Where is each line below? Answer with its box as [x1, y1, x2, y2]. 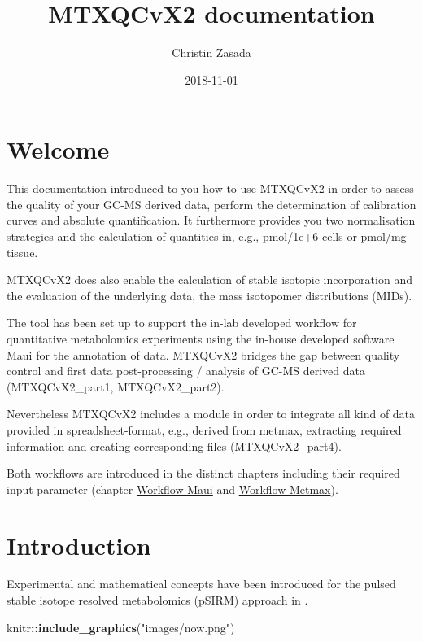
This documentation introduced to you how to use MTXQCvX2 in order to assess [7, 180, 414, 197]
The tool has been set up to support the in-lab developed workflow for [7, 314, 357, 331]
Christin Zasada [172, 44, 251, 61]
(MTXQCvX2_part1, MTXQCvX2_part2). [7, 378, 225, 395]
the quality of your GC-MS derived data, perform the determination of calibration [7, 195, 416, 212]
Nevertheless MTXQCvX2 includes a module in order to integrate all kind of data [7, 405, 416, 422]
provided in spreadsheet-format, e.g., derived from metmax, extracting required [7, 421, 402, 438]
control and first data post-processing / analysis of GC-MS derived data [7, 362, 365, 379]
